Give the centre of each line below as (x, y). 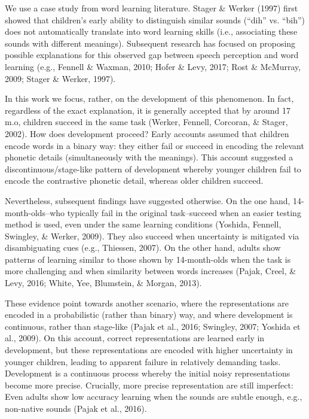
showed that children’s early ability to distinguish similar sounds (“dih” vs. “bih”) (155, 19)
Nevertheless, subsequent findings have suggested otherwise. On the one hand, (148, 200)
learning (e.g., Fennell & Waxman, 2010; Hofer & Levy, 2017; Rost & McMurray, (153, 66)
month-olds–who (35, 212)
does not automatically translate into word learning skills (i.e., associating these (151, 31)
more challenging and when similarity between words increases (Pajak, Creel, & (151, 271)
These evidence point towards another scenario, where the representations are (147, 303)
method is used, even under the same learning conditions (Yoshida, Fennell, (143, 224)
